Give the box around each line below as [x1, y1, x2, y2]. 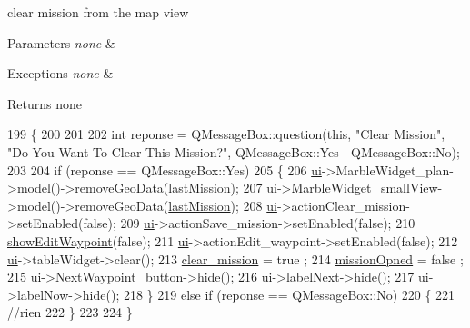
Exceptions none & [7, 64, 114, 83]
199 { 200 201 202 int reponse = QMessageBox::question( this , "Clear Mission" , [7, 124, 445, 144]
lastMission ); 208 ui [168, 195, 277, 214]
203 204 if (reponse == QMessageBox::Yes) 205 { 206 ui [7, 160, 322, 179]
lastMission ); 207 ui [168, 178, 277, 197]
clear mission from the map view [7, 3, 189, 21]
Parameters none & [7, 33, 115, 52]
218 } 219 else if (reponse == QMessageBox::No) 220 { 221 [123, 284, 455, 303]
